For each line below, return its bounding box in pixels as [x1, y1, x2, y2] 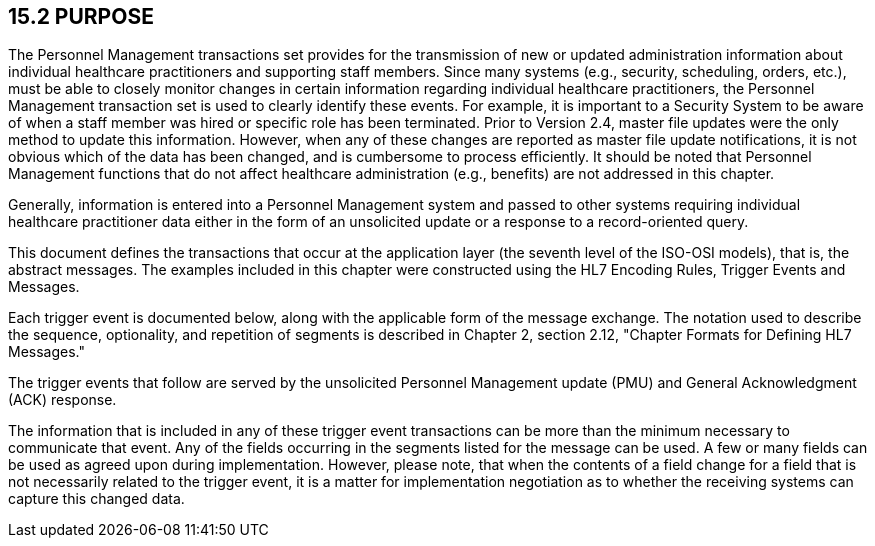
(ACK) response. [8, 391, 117, 409]
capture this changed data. [8, 490, 185, 508]
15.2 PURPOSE [8, 4, 154, 29]
